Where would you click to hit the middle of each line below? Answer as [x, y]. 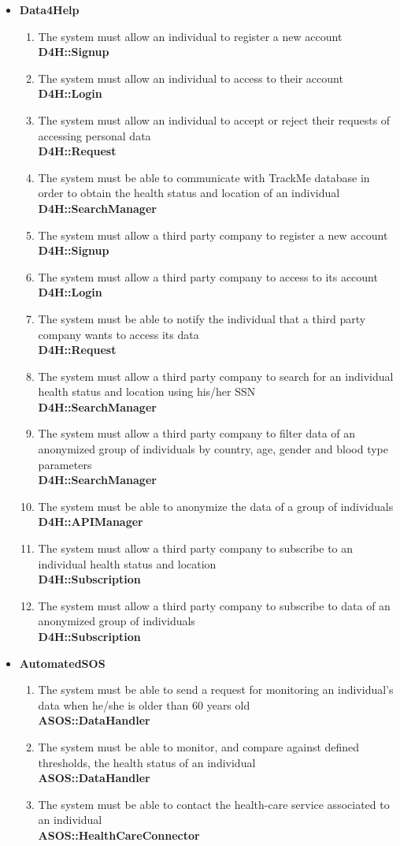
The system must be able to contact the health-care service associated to [214, 804]
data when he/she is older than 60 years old [144, 704]
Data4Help [49, 9]
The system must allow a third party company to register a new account [213, 235]
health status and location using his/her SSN [147, 391]
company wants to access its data [119, 334]
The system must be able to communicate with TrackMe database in [204, 177]
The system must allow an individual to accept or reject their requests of [214, 119]
